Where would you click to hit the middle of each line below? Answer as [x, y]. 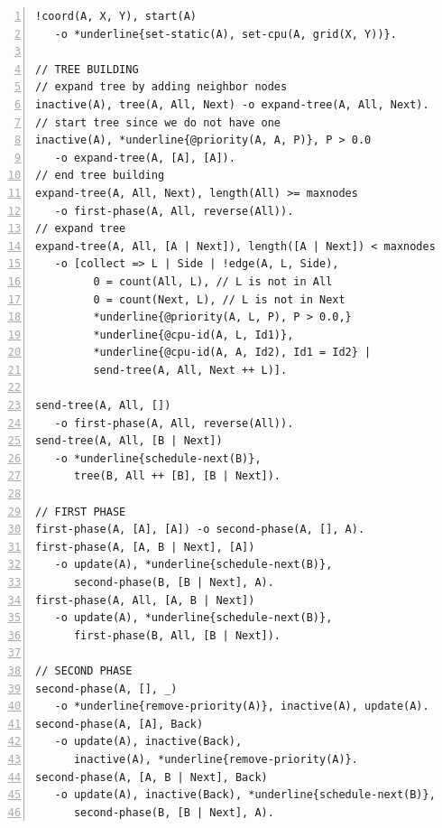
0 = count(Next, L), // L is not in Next [219, 299]
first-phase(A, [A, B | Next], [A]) [145, 547]
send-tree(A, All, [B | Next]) [129, 441]
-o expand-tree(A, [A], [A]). [145, 158]
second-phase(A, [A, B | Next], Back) [152, 777]
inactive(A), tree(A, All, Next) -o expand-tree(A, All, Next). [232, 104]
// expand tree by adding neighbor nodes [161, 87]
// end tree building [100, 176]
